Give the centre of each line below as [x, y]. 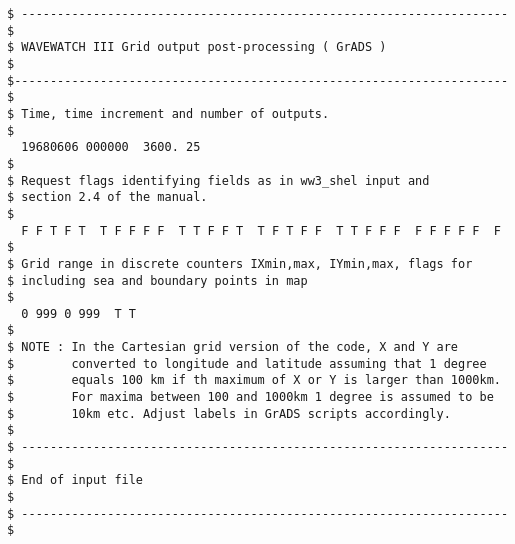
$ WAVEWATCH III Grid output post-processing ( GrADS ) [197, 47]
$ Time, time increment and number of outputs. [168, 113]
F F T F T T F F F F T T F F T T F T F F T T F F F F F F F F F [261, 230]
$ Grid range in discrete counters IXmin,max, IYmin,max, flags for [240, 263]
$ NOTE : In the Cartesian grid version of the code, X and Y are [233, 347]
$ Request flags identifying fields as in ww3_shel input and [218, 180]
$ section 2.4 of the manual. [107, 197]
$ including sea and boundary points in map [157, 280]
